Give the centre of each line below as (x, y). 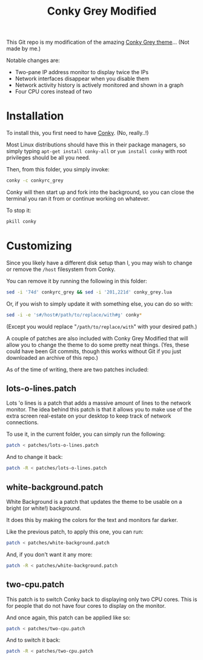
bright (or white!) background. (44, 508)
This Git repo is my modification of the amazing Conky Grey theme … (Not (98, 42)
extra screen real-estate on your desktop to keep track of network (89, 416)
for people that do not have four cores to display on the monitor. (86, 605)
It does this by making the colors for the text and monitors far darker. (92, 520)
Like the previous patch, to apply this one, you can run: (75, 531)
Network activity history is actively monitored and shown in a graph (99, 85)
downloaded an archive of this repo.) (52, 357)
